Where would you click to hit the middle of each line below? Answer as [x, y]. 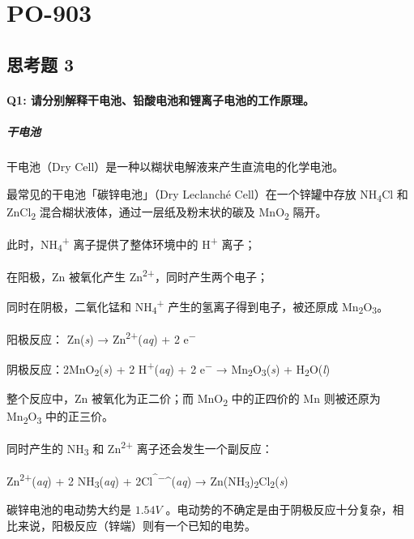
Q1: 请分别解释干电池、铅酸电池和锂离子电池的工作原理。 [160, 99]
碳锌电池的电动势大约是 [69, 509]
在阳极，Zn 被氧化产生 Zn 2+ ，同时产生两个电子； [137, 275]
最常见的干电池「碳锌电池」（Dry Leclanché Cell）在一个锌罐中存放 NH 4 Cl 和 [207, 195]
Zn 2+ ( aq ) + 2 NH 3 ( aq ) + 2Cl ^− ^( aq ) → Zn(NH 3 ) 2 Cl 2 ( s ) [147, 480]
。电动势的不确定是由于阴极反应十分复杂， [279, 509]
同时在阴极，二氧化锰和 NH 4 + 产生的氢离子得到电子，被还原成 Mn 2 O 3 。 [198, 306]
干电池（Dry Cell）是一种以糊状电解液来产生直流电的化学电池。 [175, 166]
